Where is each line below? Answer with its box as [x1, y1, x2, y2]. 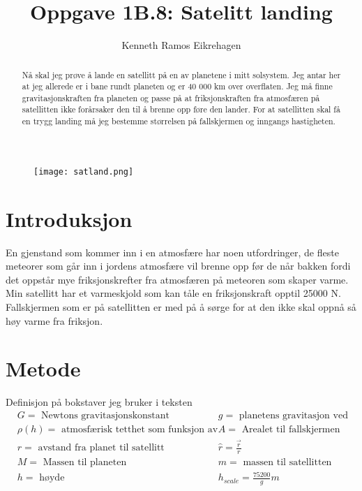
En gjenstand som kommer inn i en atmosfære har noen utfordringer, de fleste [6, 244, 339, 259]
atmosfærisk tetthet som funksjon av [61, 424, 218, 434]
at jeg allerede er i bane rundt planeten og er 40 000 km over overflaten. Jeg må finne [22, 80, 333, 92]
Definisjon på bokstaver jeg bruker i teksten [6, 395, 193, 409]
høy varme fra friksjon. [6, 313, 103, 328]
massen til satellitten [243, 457, 332, 467]
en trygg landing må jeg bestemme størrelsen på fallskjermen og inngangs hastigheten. [22, 115, 335, 127]
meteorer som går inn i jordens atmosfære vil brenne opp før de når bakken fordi [6, 258, 351, 273]
